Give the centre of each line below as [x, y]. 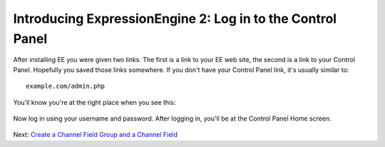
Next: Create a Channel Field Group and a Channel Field [96, 135]
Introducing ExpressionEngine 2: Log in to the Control [175, 19]
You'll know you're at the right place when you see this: [94, 102]
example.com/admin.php [66, 86]
